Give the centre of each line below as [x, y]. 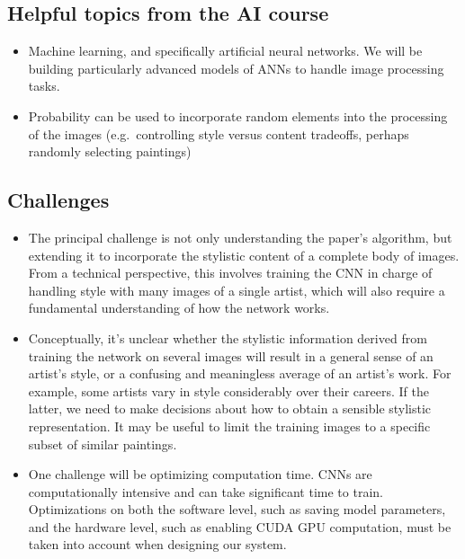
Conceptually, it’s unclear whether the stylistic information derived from [228, 337]
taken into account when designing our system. [157, 544]
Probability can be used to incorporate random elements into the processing [238, 115]
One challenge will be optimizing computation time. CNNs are [200, 474]
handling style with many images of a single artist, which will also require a [237, 290]
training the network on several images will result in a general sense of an [231, 355]
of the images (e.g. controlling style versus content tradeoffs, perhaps [219, 133]
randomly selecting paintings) [110, 151]
